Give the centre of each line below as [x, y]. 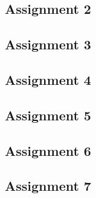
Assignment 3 [48, 44]
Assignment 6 [48, 150]
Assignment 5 [48, 115]
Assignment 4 [48, 79]
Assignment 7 [48, 186]
